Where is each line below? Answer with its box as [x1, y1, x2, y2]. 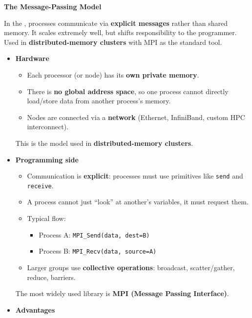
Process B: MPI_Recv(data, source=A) [39, 246, 157, 256]
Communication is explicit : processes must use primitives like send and [27, 171, 243, 181]
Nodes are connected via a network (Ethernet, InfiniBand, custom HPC [27, 112, 245, 122]
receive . [27, 180, 54, 190]
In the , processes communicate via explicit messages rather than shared [4, 18, 228, 28]
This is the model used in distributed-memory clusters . [15, 138, 193, 148]
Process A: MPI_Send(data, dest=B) [39, 229, 150, 239]
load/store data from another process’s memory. [27, 96, 171, 106]
